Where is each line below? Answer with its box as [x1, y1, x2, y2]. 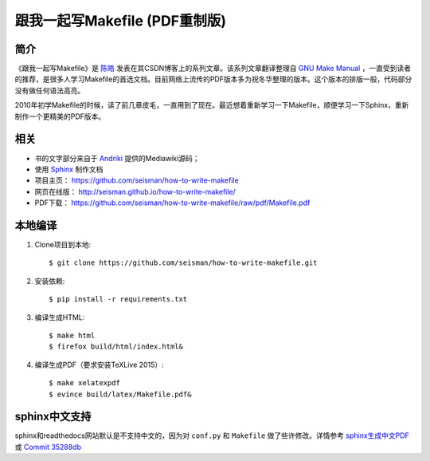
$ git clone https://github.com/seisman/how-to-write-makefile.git [49, 258, 318, 267]
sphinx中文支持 [14, 410, 92, 424]
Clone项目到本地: [34, 240, 92, 249]
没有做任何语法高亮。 [14, 85, 85, 95]
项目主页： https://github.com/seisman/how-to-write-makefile [34, 175, 239, 185]
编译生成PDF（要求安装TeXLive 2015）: [34, 360, 164, 369]
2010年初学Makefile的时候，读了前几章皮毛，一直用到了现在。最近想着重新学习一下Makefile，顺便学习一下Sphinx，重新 [14, 100, 409, 110]
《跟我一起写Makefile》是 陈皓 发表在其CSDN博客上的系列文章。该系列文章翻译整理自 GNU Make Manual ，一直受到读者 [14, 64, 412, 73]
